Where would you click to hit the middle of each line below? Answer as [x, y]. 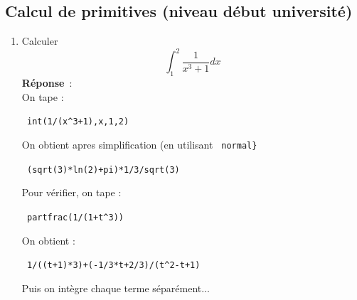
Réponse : [47, 83]
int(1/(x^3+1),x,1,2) [78, 122]
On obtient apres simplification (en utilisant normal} [139, 144]
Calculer [40, 41]
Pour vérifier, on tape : [71, 192]
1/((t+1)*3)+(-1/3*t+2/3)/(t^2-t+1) [113, 266]
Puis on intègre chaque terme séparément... [116, 288]
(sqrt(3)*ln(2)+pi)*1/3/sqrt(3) [103, 170]
